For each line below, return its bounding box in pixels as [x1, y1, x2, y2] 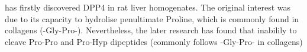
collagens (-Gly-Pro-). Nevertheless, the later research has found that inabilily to [5, 24, 297, 36]
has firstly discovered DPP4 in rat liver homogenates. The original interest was [5, 1, 291, 13]
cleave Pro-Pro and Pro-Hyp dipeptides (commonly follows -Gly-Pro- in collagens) [5, 35, 303, 47]
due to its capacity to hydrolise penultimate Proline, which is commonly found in [5, 12, 299, 25]
